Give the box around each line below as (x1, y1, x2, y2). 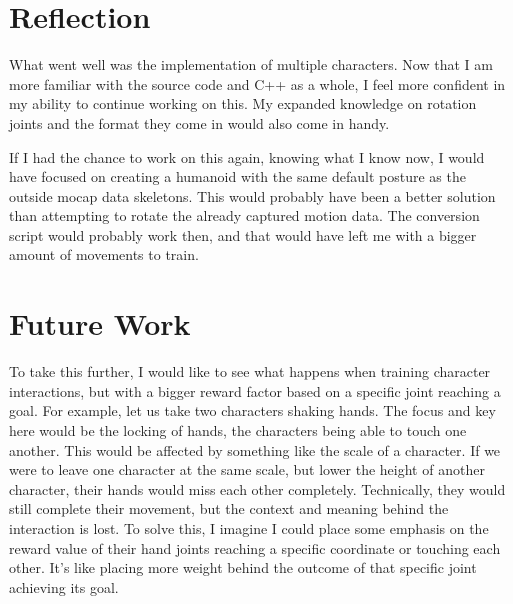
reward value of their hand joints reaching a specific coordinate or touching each (9, 537, 501, 558)
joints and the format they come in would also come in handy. (9, 112, 390, 133)
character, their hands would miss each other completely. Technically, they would (9, 478, 506, 499)
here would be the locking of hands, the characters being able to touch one (9, 419, 467, 440)
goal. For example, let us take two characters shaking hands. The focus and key (9, 400, 496, 421)
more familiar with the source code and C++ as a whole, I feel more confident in (9, 73, 506, 94)
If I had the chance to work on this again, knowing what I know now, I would (9, 146, 485, 167)
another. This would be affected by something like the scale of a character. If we (9, 439, 501, 460)
